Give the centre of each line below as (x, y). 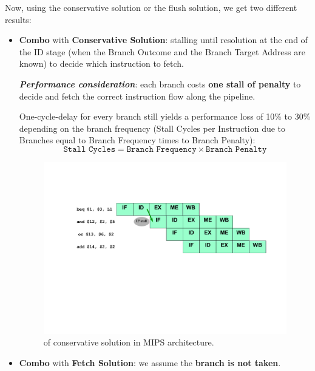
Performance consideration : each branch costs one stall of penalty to (160, 83)
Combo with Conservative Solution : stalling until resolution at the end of (163, 40)
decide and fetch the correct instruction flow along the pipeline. (137, 96)
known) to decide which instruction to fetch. (101, 63)
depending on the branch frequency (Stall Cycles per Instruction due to (152, 128)
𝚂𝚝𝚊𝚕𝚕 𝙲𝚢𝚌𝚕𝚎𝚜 (89, 149)
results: (18, 19)
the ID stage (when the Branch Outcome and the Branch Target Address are (162, 51)
